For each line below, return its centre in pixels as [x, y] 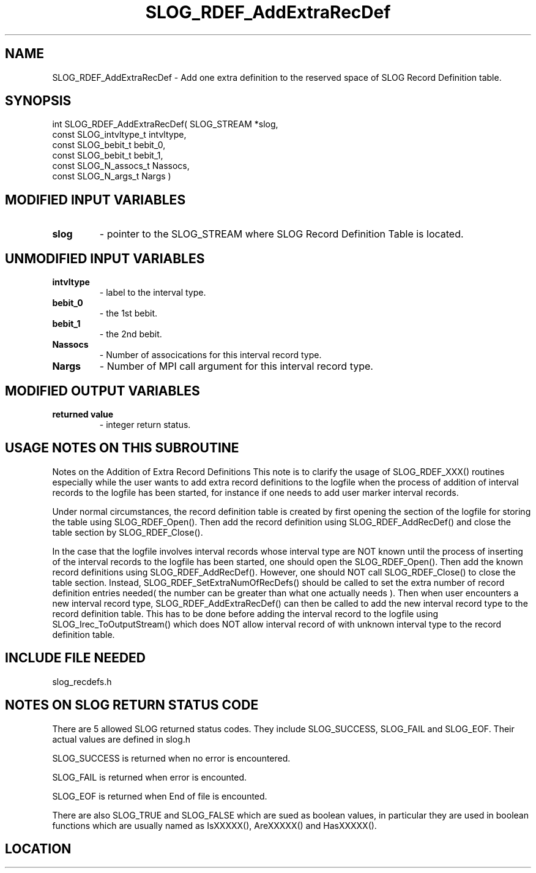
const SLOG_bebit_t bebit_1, [108, 155]
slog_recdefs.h [82, 681]
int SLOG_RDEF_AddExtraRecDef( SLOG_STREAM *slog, [165, 124]
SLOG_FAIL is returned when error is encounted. [150, 777]
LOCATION [38, 849]
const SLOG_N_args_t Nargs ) [112, 176]
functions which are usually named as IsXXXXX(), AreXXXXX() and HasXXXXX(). [214, 825]
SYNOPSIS [38, 101]
